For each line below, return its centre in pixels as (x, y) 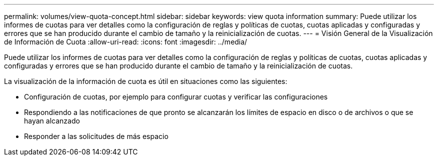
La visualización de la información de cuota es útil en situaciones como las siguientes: (146, 81)
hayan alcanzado (52, 121)
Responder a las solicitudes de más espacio (96, 136)
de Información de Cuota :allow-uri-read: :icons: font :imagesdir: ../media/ (126, 42)
